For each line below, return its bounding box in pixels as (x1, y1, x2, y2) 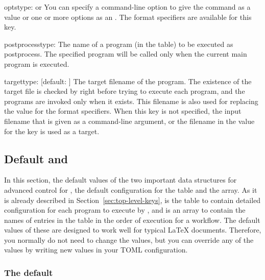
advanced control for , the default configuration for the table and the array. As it (4, 184, 257, 195)
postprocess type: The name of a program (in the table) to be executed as (4, 38, 233, 49)
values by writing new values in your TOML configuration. (4, 244, 188, 255)
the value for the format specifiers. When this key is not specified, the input (4, 106, 242, 116)
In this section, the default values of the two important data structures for (4, 174, 237, 185)
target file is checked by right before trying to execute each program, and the (4, 86, 245, 96)
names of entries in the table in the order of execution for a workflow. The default (4, 214, 260, 225)
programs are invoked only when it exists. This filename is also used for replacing (4, 95, 258, 106)
